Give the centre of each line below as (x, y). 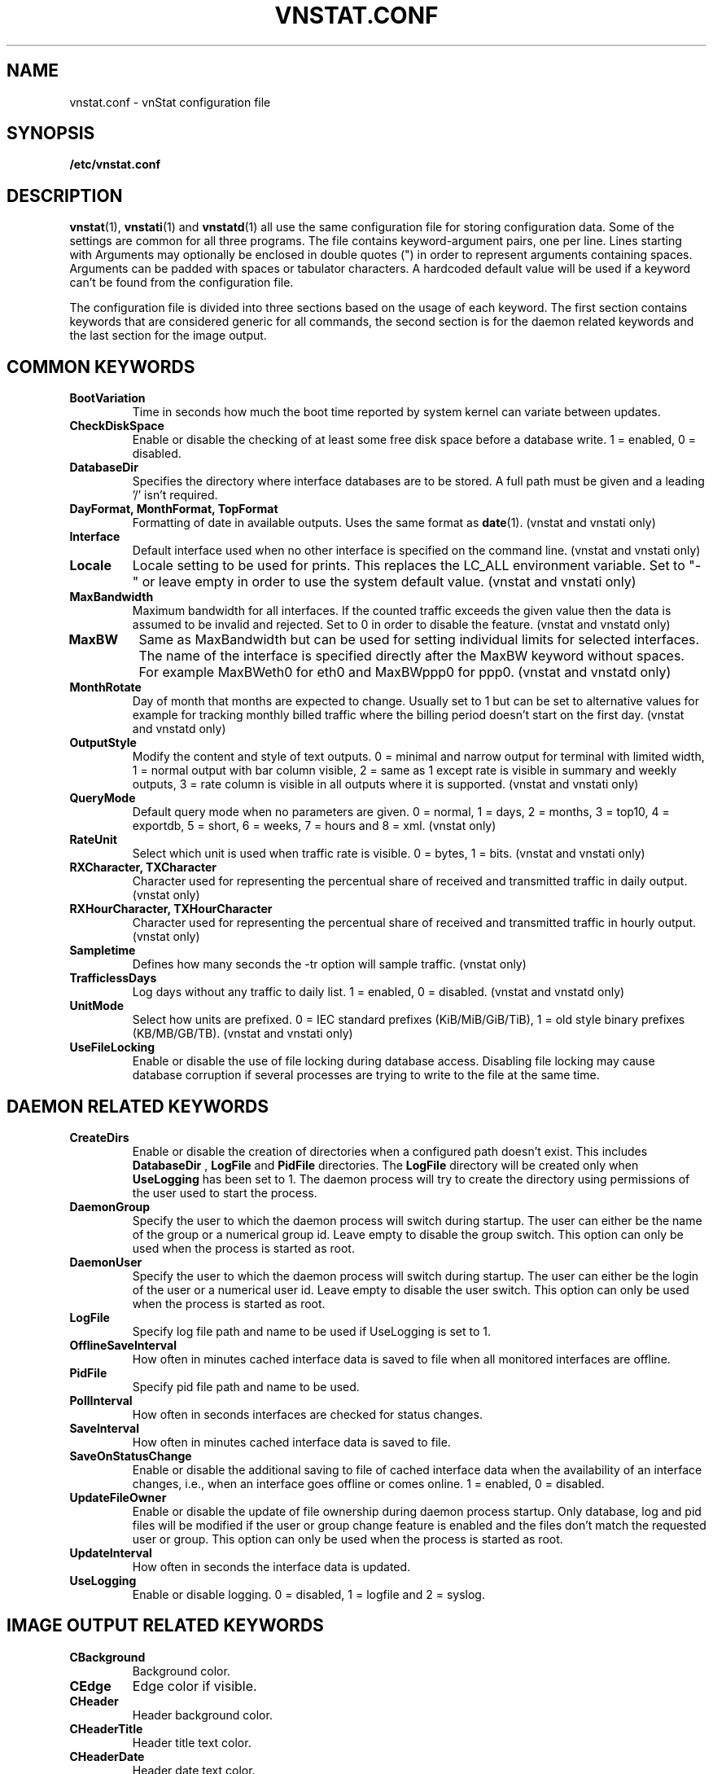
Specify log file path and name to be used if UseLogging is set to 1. (311, 1331)
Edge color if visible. (195, 1686)
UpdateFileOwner (118, 1497)
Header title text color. (192, 1742)
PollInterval (101, 1400)
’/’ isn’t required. (175, 495)
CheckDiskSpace (117, 426)
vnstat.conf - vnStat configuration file (170, 102)
